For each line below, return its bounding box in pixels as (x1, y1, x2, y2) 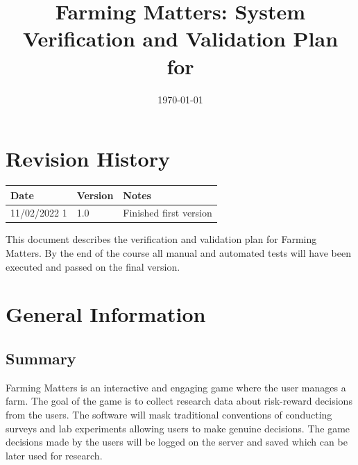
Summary (6, 348, 76, 369)
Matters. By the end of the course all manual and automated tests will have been (6, 246, 351, 260)
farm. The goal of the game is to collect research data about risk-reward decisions (6, 394, 352, 408)
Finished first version (123, 205, 212, 220)
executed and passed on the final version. (6, 259, 180, 273)
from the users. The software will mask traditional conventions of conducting (6, 407, 332, 422)
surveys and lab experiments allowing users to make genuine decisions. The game (6, 421, 350, 435)
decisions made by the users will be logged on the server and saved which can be (6, 434, 348, 449)
